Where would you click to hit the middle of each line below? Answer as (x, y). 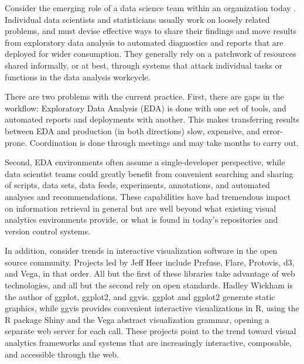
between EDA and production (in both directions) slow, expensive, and (132, 130)
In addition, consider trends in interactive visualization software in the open (141, 251)
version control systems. (47, 231)
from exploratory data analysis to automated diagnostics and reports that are (144, 42)
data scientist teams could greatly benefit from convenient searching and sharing (149, 173)
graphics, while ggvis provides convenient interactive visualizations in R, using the (152, 308)
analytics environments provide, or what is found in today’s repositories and (141, 220)
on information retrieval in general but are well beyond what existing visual (141, 208)
